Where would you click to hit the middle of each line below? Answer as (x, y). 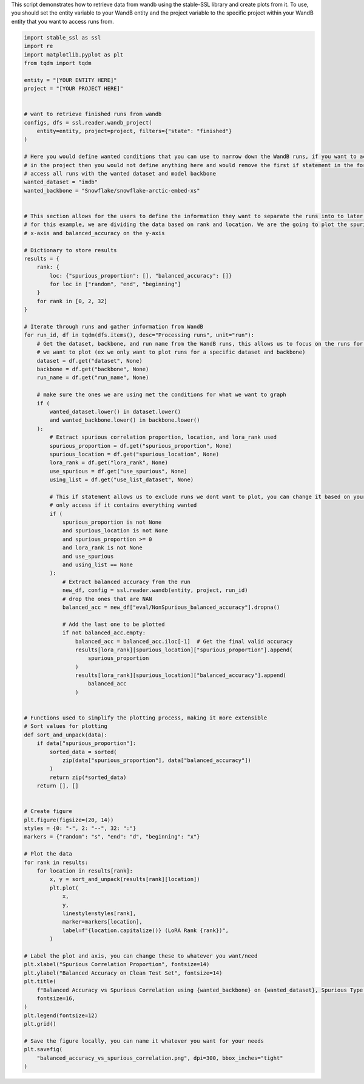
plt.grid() (40, 1024)
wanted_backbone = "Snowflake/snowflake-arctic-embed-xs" (112, 190)
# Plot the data (48, 854)
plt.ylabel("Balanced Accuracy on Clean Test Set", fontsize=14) (123, 973)
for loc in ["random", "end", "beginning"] (115, 284)
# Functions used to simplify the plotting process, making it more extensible (146, 718)
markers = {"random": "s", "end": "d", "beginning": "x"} (112, 837)
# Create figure (48, 811)
